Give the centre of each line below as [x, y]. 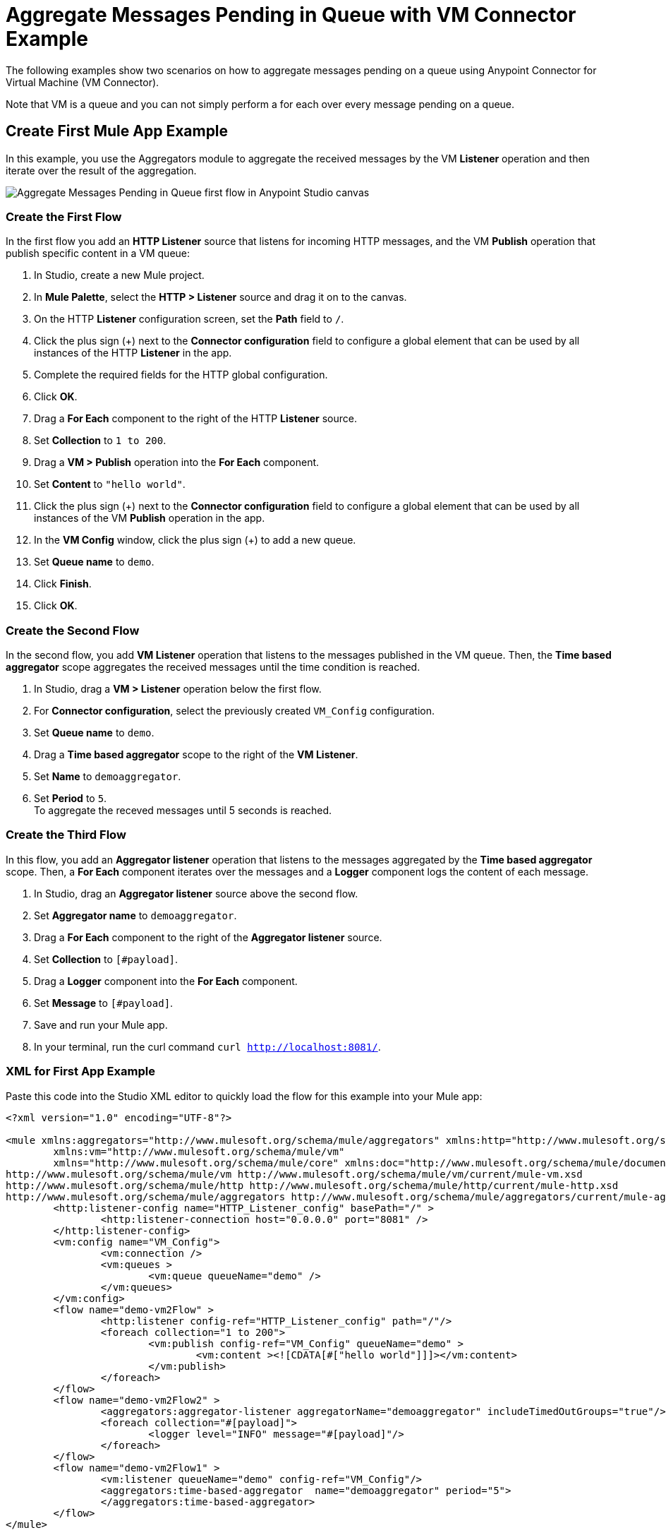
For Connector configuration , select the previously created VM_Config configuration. [234, 711]
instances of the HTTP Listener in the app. [133, 353]
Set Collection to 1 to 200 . [100, 441]
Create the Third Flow [66, 835]
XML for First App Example [80, 1071]
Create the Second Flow [73, 630]
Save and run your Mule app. [101, 1025]
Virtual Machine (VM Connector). [83, 82]
